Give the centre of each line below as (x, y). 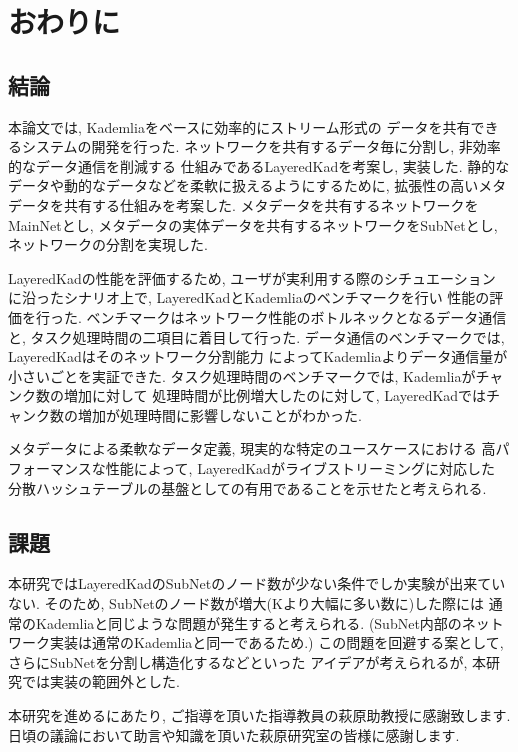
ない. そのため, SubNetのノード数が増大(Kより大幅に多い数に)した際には (246, 603)
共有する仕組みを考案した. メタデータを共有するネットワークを (271, 204)
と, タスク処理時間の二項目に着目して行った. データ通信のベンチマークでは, (256, 336)
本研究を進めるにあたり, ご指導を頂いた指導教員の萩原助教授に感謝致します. (259, 715)
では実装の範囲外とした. (100, 681)
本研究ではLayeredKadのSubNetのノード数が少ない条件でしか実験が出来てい (257, 583)
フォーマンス (50, 468)
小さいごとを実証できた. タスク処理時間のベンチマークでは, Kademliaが (242, 375)
